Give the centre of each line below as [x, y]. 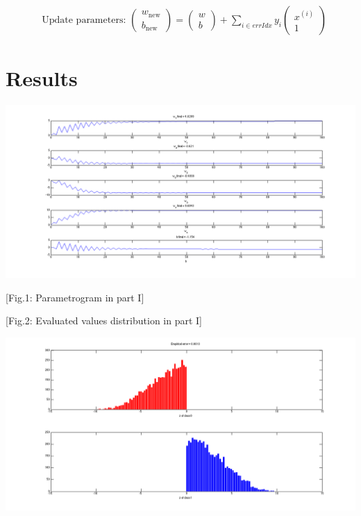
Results [42, 78]
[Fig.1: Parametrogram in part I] [75, 297]
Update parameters [83, 20]
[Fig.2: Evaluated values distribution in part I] [104, 321]
